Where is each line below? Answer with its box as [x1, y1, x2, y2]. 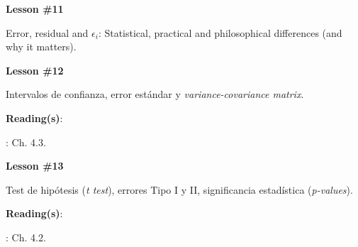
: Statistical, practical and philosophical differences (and [98, 25, 342, 40]
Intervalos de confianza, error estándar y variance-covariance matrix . [6, 87, 304, 101]
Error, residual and [6, 25, 89, 40]
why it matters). [6, 39, 77, 54]
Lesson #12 [6, 62, 64, 77]
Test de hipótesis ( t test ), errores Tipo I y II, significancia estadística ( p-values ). [6, 182, 353, 197]
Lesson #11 [6, 1, 64, 16]
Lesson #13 [6, 158, 64, 173]
